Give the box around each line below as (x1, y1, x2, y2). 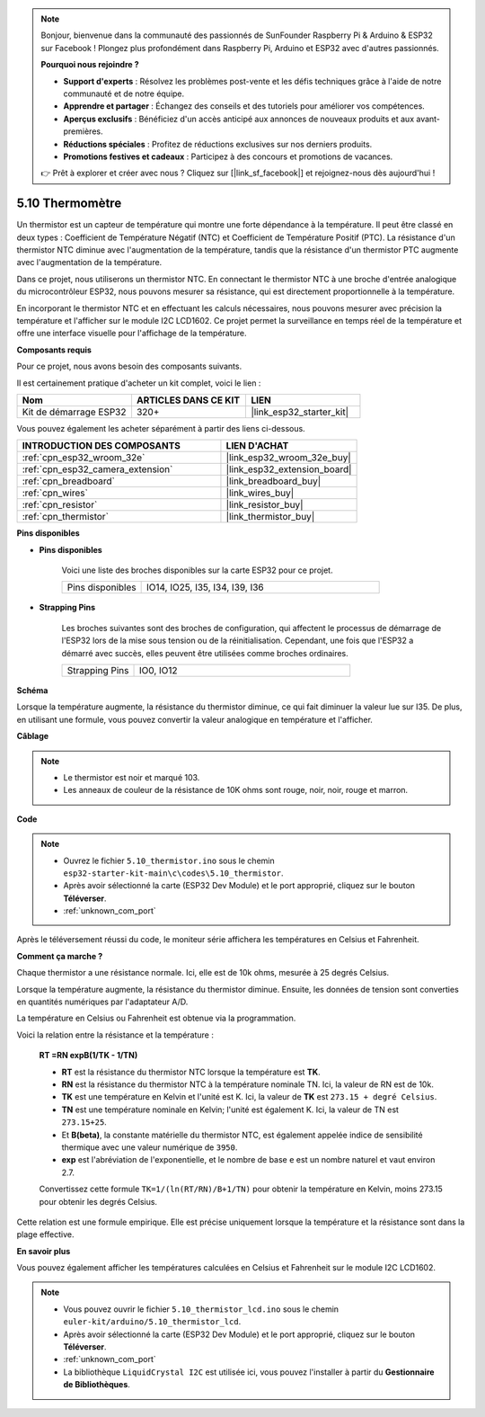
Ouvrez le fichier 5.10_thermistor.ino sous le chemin (63, 855, 275, 866)
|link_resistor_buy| (225, 499, 304, 512)
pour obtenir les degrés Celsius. (39, 1196, 157, 1207)
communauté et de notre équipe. (63, 88, 185, 99)
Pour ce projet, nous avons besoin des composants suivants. (16, 361, 242, 372)
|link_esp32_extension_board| (225, 463, 352, 476)
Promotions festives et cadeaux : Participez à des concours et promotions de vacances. (63, 151, 393, 162)
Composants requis (16, 344, 92, 355)
